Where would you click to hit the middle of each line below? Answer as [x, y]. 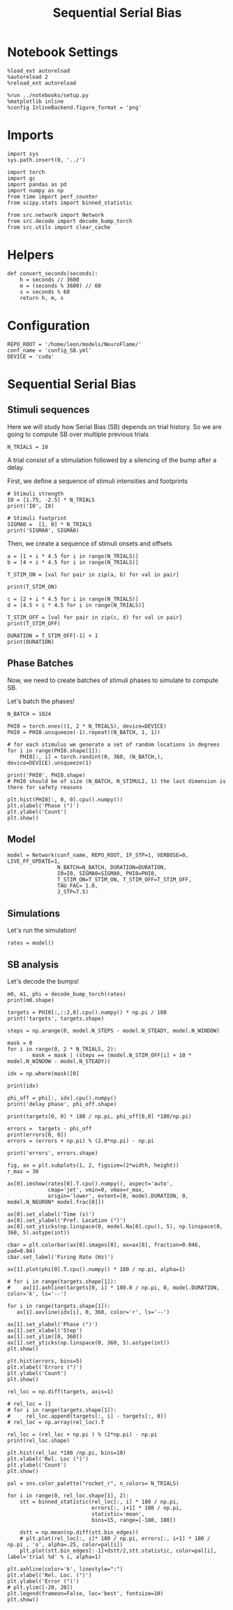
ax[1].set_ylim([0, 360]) [45, 1337]
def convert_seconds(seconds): [53, 273]
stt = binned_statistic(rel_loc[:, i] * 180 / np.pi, [99, 1502]
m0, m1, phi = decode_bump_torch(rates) [67, 994]
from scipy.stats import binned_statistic [70, 203]
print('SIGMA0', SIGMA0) [43, 530]
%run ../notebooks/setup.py [48, 95]
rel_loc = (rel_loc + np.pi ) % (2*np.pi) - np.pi [82, 1435]
